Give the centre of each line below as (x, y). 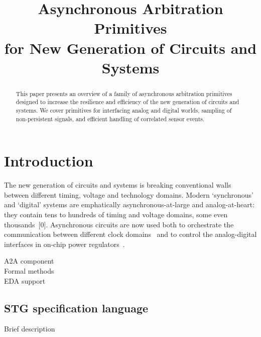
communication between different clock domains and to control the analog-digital (130, 234)
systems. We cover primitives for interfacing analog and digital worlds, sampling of (124, 110)
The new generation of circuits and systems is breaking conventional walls (118, 185)
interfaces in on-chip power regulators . (64, 244)
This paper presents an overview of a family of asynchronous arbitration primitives (124, 93)
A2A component (29, 261)
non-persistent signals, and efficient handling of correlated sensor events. (110, 118)
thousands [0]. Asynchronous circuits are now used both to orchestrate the (119, 224)
